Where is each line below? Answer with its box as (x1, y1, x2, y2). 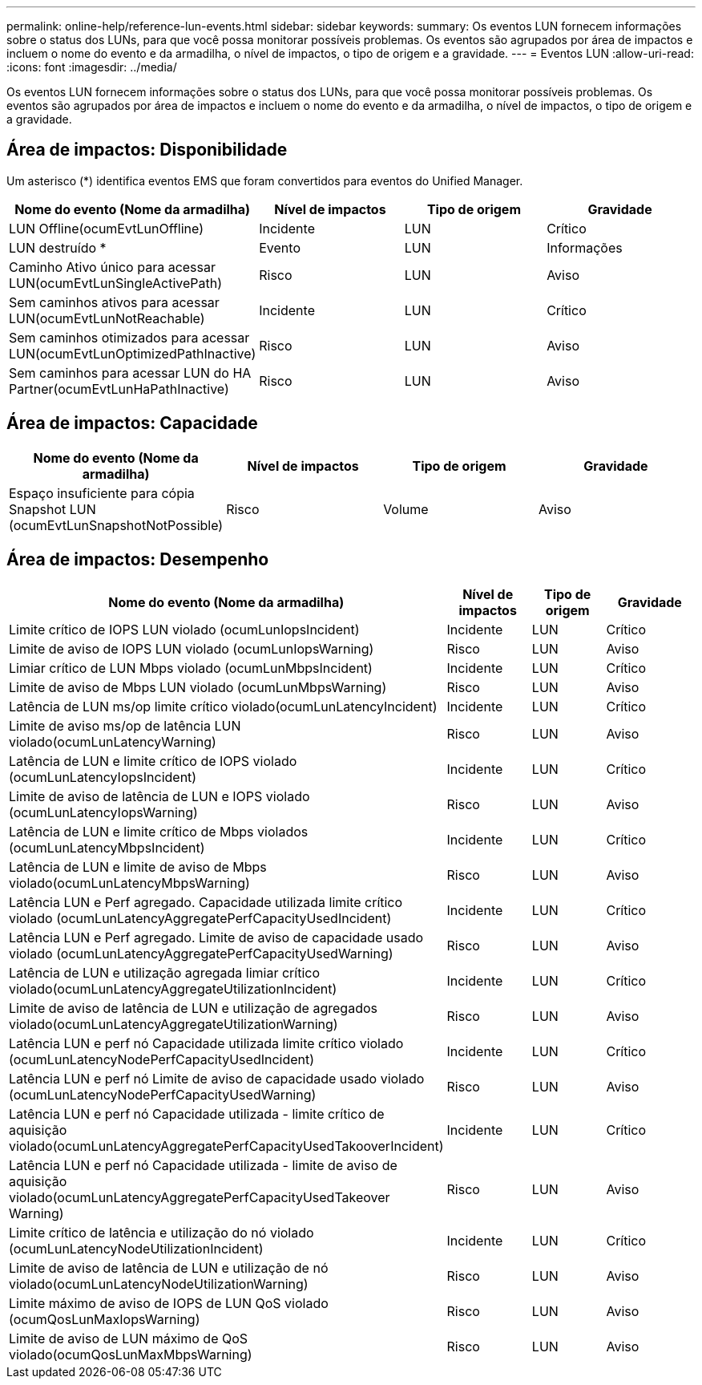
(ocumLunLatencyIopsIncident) (9, 768, 197, 785)
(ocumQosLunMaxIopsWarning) (9, 1310, 200, 1327)
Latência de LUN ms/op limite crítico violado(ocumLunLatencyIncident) (9, 698, 438, 715)
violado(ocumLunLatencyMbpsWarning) (9, 874, 250, 891)
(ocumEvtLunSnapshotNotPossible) (9, 516, 224, 533)
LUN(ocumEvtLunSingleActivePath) (9, 274, 223, 291)
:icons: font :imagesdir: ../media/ (6, 60, 177, 74)
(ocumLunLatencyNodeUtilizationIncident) (9, 1240, 264, 1257)
